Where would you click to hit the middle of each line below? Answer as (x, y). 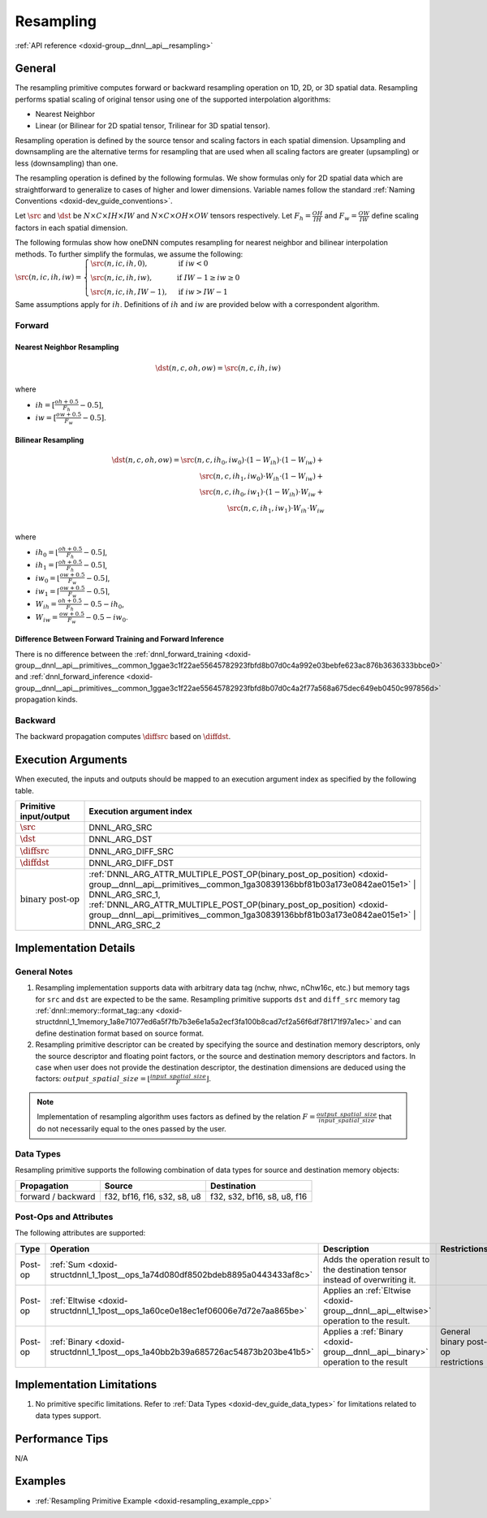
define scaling (395, 216)
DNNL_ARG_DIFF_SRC (131, 851)
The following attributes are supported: (80, 1233)
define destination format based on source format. (120, 1033)
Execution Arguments (71, 760)
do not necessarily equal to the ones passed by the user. (131, 1129)
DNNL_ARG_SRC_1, (125, 895)
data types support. (68, 1415)
